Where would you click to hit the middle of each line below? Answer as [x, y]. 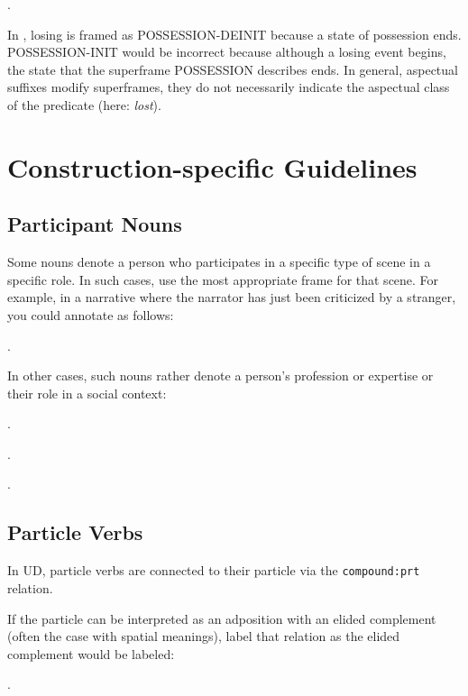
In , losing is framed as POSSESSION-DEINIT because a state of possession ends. [234, 34]
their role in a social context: [87, 393]
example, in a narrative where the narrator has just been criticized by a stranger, [232, 297]
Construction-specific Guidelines [212, 166]
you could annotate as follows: [91, 314]
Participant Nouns [95, 224]
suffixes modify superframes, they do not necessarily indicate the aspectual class [229, 87]
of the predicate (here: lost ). [84, 104]
